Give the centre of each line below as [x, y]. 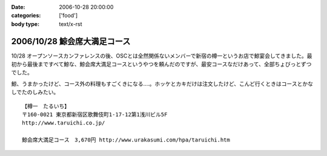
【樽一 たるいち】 [46, 106]
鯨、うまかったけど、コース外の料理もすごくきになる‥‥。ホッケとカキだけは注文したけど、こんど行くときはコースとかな [162, 83]
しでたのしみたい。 [35, 92]
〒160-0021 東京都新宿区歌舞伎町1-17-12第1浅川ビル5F [95, 115]
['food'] [68, 16]
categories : [26, 16]
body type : [25, 24]
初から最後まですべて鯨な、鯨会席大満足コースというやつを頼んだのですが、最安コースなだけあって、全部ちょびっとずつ [161, 64]
